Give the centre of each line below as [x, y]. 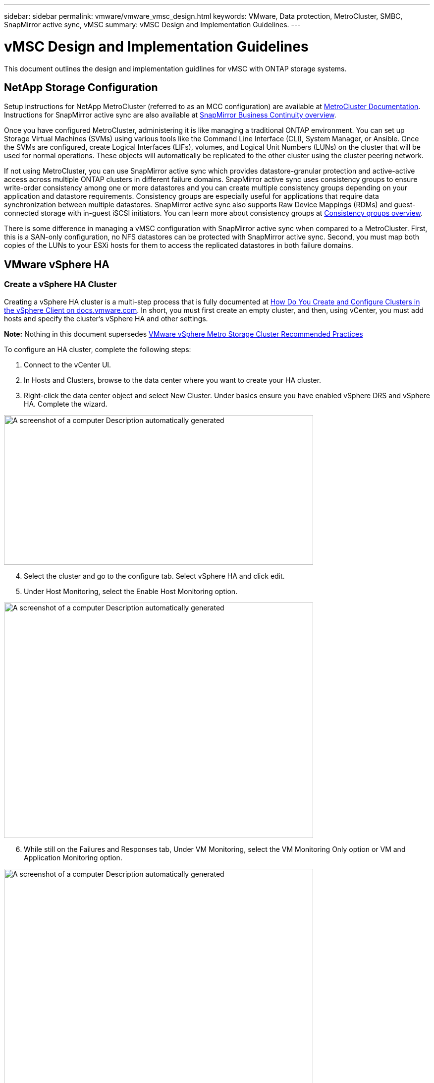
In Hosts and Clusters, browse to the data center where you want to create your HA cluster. [173, 380]
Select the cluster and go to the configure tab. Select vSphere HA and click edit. [154, 576]
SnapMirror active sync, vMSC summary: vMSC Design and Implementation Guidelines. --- [152, 25]
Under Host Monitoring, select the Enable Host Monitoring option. [131, 591]
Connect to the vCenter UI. [68, 364]
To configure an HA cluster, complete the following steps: [98, 349]
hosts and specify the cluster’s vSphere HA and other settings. [106, 318]
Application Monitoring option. [73, 857]
